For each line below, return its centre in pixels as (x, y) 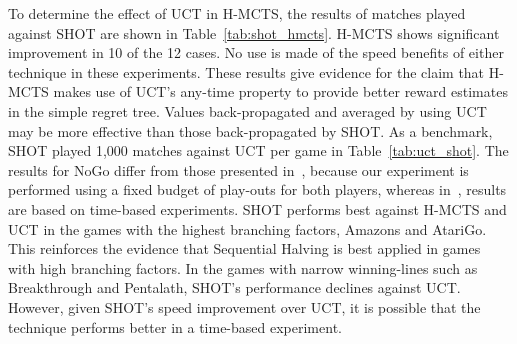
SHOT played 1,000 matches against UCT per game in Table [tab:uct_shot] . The (258, 150)
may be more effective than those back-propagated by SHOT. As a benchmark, (250, 130)
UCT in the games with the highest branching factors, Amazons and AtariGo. (247, 228)
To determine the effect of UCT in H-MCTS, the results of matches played (237, 13)
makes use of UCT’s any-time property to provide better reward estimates (280, 91)
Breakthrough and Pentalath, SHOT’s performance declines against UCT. (234, 287)
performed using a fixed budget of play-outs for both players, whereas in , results (257, 189)
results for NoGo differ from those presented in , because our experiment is (238, 169)
